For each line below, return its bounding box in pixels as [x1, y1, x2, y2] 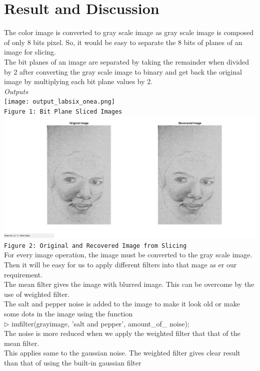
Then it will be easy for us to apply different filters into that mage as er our [4, 259, 237, 270]
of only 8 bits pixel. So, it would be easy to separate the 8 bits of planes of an [4, 37, 242, 47]
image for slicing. [4, 47, 56, 57]
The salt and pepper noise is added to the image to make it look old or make [4, 298, 240, 309]
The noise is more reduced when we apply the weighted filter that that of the [4, 328, 240, 338]
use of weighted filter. [4, 288, 70, 299]
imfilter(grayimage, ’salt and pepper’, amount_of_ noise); [11, 318, 189, 328]
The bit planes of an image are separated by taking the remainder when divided [4, 56, 249, 67]
